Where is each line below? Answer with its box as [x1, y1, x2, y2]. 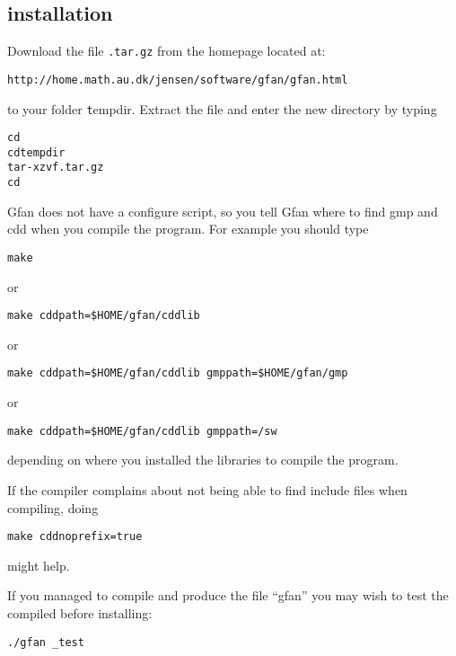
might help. [7, 555, 70, 574]
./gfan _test [7, 635, 84, 649]
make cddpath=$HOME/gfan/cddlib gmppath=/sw [7, 424, 277, 438]
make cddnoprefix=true [7, 530, 143, 544]
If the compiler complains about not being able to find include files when [7, 480, 408, 499]
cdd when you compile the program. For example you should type [7, 219, 369, 238]
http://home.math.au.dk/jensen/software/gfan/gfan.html [7, 73, 348, 86]
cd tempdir [7, 146, 66, 159]
